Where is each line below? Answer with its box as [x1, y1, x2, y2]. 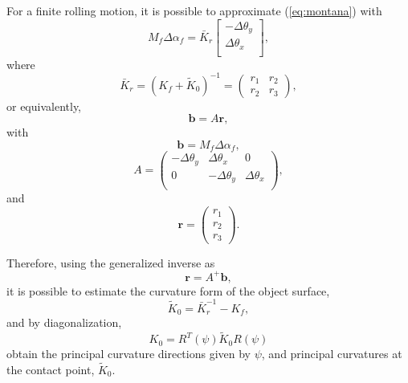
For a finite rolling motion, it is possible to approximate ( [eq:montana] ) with [6, 2, 382, 18]
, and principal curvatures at [261, 345, 402, 362]
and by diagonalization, [6, 314, 122, 331]
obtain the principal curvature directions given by [6, 345, 251, 362]
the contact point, [6, 361, 95, 377]
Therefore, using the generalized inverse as [6, 254, 215, 271]
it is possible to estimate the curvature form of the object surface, [6, 282, 330, 299]
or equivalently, [6, 97, 82, 114]
